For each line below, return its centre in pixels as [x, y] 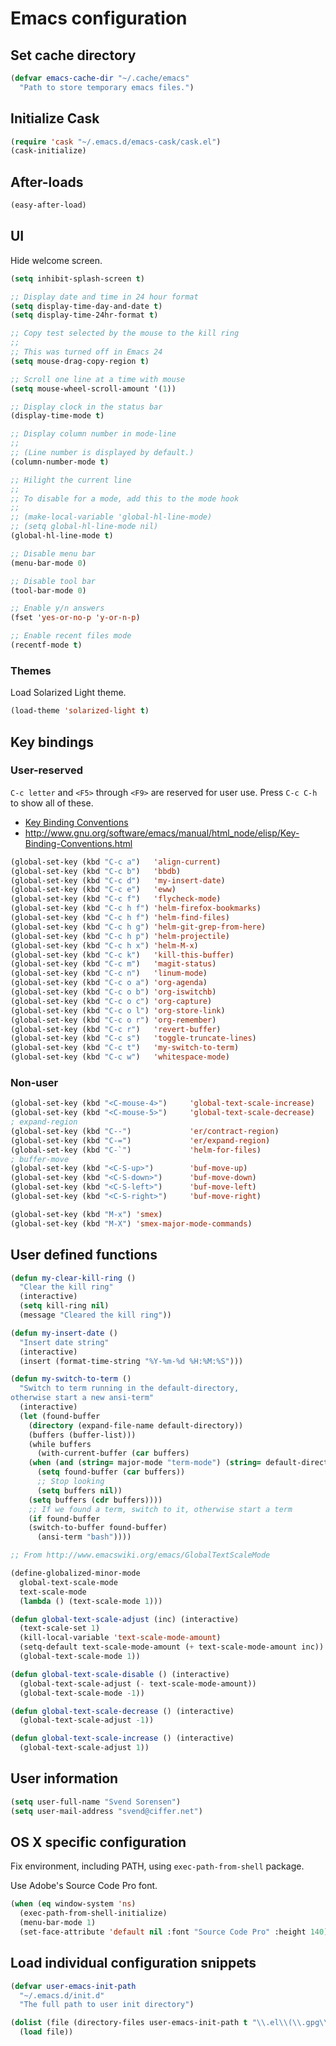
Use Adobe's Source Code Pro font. [84, 1886]
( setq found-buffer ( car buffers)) [111, 1472]
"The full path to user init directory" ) [107, 2005]
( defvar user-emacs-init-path [73, 1986]
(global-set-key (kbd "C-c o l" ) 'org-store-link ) [118, 1010]
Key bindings [52, 742]
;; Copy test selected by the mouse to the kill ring [125, 333]
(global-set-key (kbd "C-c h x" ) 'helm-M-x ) [104, 945]
